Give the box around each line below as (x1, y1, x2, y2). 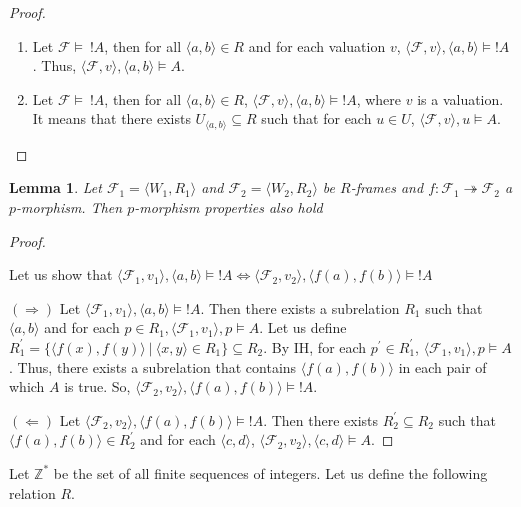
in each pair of (398, 356, 487, 377)
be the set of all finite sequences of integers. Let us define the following (53, 462, 488, 483)
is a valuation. (417, 88, 504, 109)
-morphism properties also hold (134, 197, 323, 218)
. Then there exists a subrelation (200, 297, 400, 318)
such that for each (261, 108, 372, 129)
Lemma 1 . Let (9, 177, 102, 198)
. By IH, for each (263, 336, 367, 357)
